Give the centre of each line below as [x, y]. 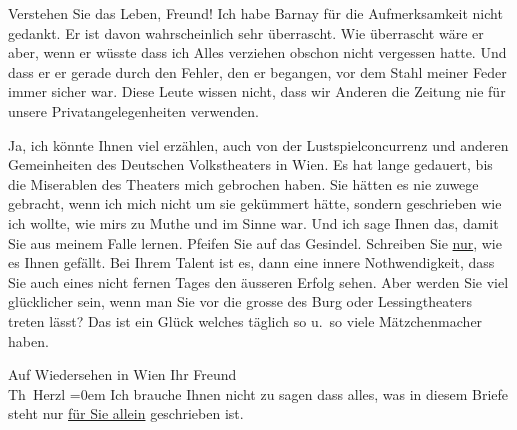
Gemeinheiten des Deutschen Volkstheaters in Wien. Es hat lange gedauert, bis [250, 164]
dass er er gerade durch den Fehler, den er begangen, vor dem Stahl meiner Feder [257, 71]
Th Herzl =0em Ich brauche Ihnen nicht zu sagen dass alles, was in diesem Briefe [258, 393]
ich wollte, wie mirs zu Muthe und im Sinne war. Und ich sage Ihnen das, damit [253, 222]
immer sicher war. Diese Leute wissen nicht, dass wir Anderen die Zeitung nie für [257, 91]
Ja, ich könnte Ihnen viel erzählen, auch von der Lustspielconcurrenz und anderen [258, 144]
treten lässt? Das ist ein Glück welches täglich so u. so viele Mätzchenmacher [245, 320]
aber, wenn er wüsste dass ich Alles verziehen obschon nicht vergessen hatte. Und [257, 52]
